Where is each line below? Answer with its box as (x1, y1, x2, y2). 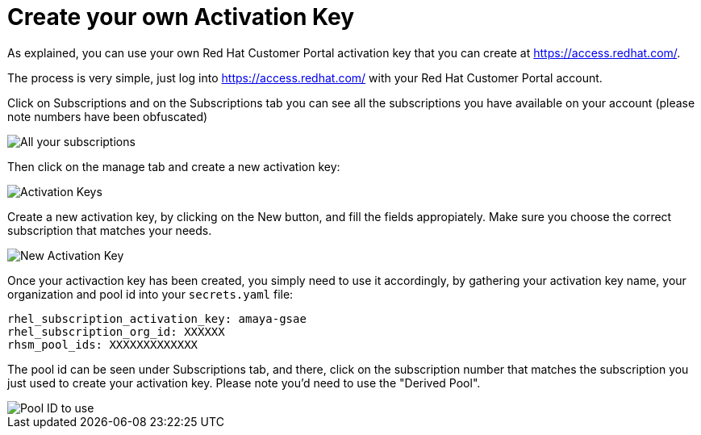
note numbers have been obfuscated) (7, 109, 208, 123)
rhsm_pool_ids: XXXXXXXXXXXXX (7, 337, 198, 351)
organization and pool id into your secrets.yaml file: (7, 287, 294, 301)
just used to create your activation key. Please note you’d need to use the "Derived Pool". (7, 375, 481, 390)
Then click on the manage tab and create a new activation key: (7, 159, 340, 174)
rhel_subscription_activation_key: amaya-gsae (7, 312, 307, 325)
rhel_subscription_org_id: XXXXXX (7, 324, 225, 338)
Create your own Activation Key (7, 3, 355, 31)
